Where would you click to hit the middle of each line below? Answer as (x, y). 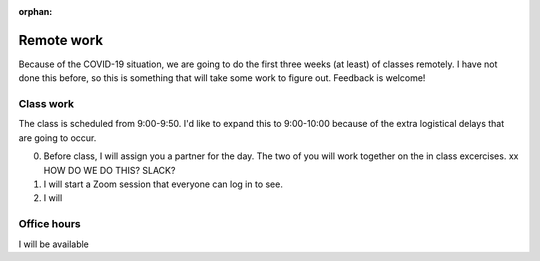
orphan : (35, 11)
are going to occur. (57, 137)
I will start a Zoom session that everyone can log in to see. (163, 184)
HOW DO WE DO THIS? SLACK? (109, 170)
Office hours (49, 224)
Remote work (61, 40)
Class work (46, 104)
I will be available (54, 244)
